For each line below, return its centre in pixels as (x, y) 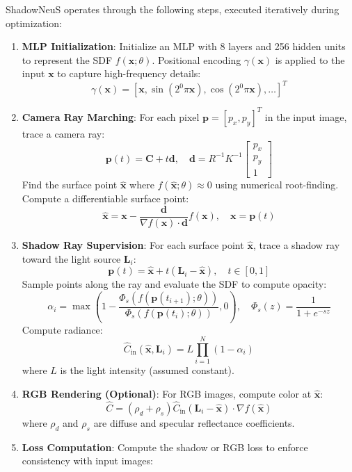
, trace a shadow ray (296, 244)
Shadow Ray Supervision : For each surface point (133, 244)
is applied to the (310, 59)
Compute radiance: (62, 329)
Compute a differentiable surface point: (105, 198)
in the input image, (306, 116)
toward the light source (71, 258)
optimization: (34, 23)
